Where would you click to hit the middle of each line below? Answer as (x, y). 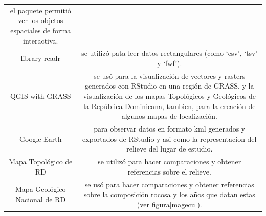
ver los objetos (41, 20)
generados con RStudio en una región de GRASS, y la (170, 86)
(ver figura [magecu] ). (169, 204)
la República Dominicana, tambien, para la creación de (170, 106)
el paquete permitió (40, 10)
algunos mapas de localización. (169, 116)
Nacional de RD (41, 199)
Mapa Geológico (41, 189)
